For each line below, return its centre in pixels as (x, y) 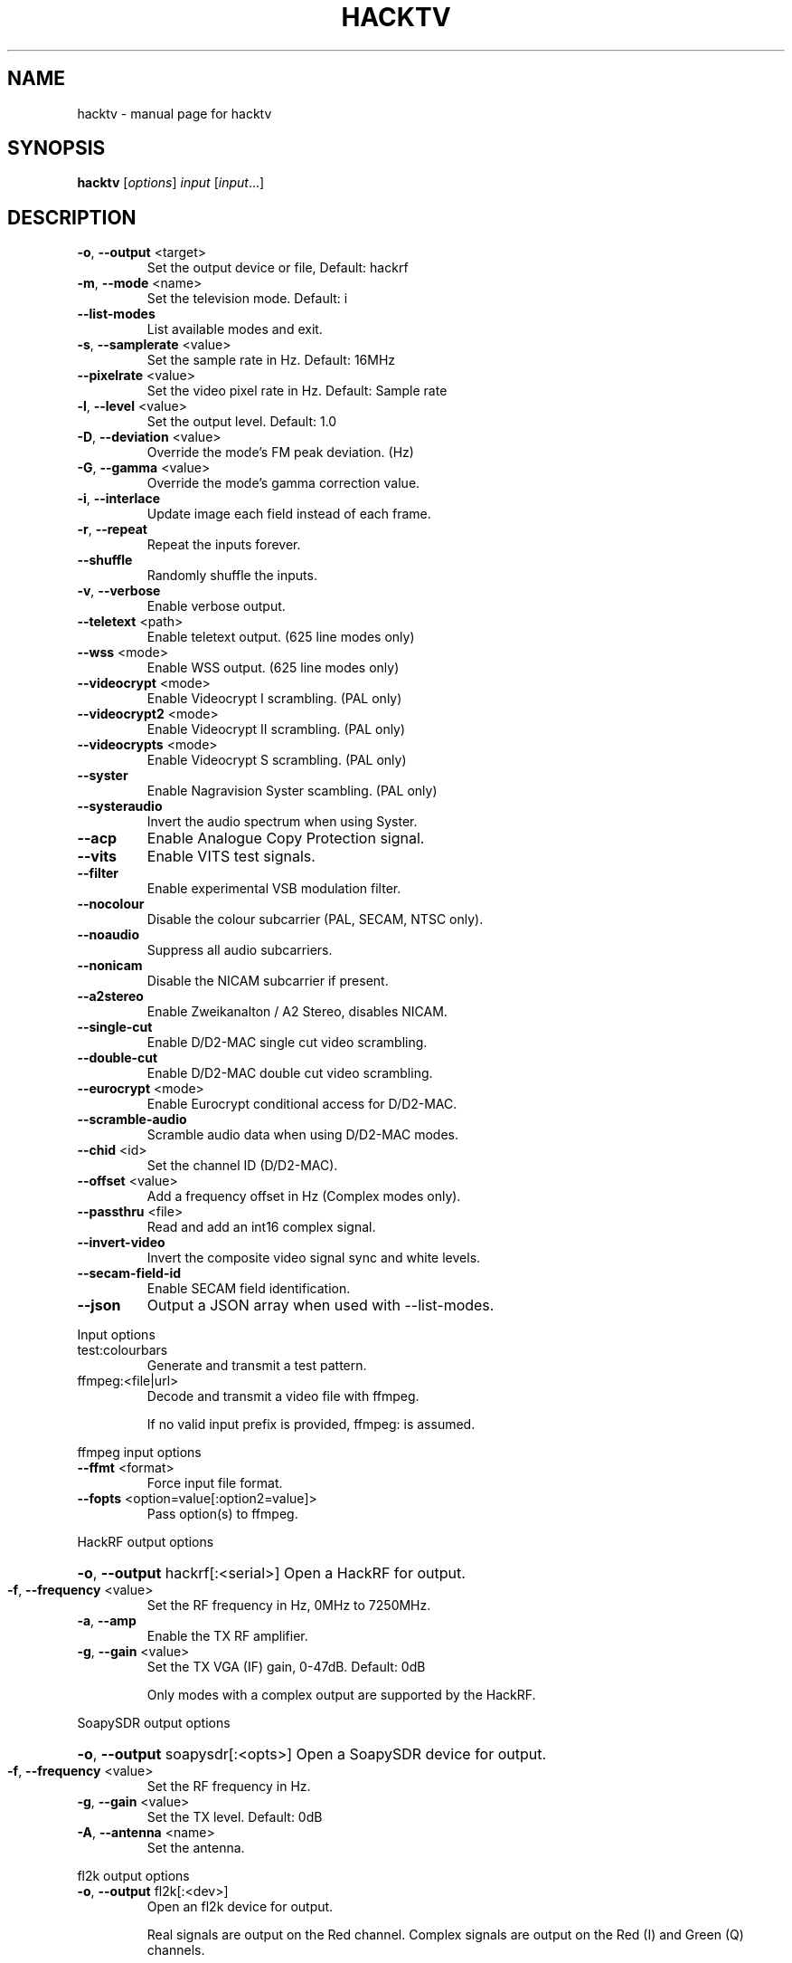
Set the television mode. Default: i (247, 299)
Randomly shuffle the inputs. (232, 576)
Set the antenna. (196, 1848)
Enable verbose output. (216, 606)
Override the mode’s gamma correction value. (283, 483)
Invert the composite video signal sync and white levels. (314, 1258)
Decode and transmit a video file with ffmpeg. (283, 1396)
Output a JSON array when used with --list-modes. (321, 1305)
